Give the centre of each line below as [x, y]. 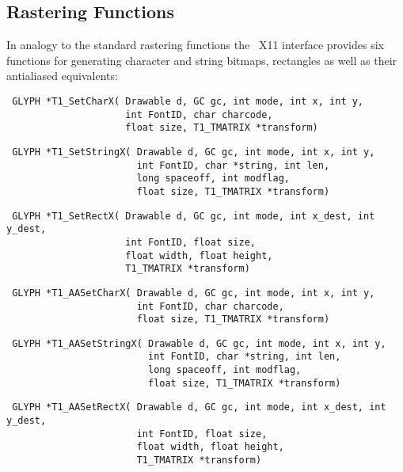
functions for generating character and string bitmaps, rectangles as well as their [202, 60]
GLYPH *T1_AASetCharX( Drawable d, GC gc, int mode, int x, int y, [194, 293]
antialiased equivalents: [62, 76]
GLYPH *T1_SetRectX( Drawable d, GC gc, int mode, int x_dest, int [194, 216]
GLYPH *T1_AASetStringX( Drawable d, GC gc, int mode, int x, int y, [199, 343]
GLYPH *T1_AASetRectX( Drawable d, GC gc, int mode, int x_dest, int [199, 407]
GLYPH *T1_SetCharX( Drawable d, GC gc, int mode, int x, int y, [188, 101]
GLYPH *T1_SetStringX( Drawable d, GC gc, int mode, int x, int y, [194, 152]
